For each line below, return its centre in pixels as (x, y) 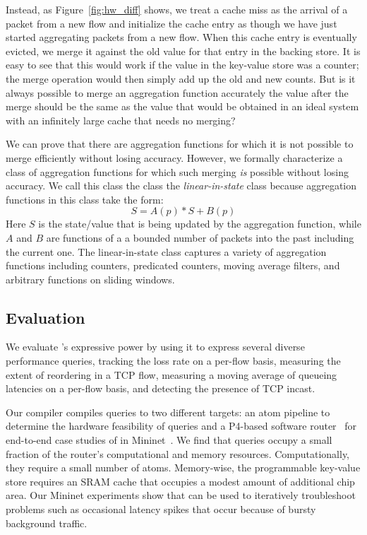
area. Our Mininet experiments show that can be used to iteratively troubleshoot (181, 495)
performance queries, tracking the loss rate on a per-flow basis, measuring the (173, 361)
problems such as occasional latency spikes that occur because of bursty (161, 509)
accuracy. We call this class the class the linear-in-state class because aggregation (181, 186)
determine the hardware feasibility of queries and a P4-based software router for (181, 426)
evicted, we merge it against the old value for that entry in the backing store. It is (183, 51)
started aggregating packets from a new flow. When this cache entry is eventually (181, 37)
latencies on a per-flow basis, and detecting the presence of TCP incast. (161, 388)
